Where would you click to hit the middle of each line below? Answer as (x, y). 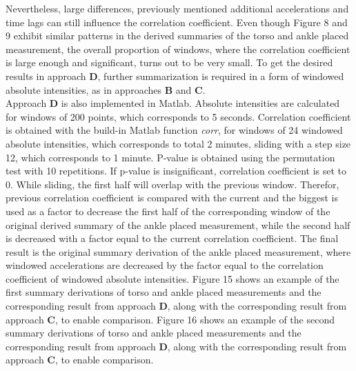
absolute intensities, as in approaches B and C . (106, 89)
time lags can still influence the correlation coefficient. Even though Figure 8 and (177, 22)
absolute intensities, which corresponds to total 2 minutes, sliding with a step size (178, 143)
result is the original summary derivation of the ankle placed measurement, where (178, 251)
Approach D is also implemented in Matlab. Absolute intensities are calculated (173, 103)
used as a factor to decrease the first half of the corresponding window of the (168, 211)
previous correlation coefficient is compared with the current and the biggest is (172, 198)
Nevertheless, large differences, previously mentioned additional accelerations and (177, 8)
